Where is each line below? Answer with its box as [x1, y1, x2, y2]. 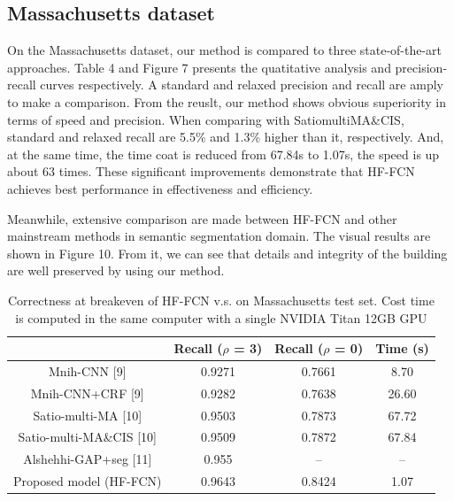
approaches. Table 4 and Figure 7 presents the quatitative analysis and [7, 58, 391, 76]
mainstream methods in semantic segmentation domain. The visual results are [7, 227, 431, 245]
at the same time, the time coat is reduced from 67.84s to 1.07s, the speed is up [7, 144, 440, 163]
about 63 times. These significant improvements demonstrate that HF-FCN [7, 162, 415, 181]
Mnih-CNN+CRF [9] [30, 383, 144, 402]
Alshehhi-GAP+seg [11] [23, 450, 152, 468]
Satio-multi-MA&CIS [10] [18, 428, 157, 446]
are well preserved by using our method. [7, 261, 225, 280]
